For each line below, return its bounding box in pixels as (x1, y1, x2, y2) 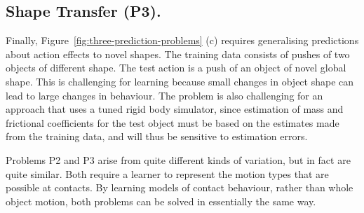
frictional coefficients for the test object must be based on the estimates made (6, 115, 339, 130)
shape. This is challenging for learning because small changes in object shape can (6, 74, 354, 88)
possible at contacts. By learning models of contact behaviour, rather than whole (6, 180, 353, 195)
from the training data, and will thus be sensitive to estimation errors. (6, 129, 308, 144)
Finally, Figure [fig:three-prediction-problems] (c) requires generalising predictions (6, 33, 359, 48)
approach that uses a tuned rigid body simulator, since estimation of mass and (6, 102, 344, 116)
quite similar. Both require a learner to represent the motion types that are (6, 166, 329, 181)
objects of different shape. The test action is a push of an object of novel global (6, 60, 346, 75)
